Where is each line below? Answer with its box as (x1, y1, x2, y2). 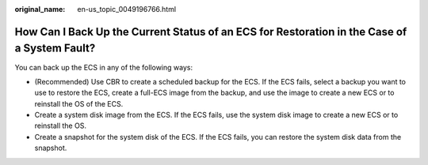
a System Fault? (14, 42, 96, 55)
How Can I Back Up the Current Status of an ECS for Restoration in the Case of (14, 24, 407, 39)
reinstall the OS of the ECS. (34, 99, 124, 108)
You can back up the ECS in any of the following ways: (14, 62, 193, 72)
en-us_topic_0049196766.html (77, 5, 177, 13)
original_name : (14, 5, 66, 13)
